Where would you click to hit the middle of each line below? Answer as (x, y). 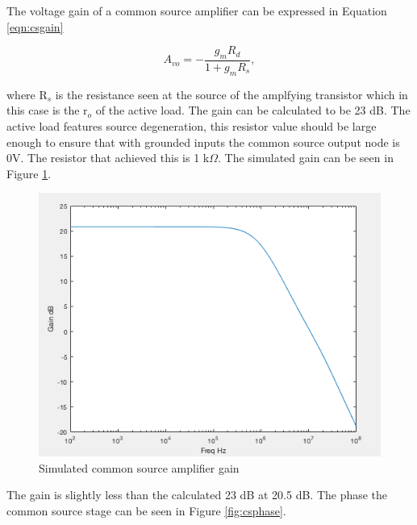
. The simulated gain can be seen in (306, 158)
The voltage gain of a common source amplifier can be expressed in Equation (197, 10)
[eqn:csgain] (35, 26)
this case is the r (47, 110)
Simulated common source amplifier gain (139, 467)
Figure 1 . (29, 173)
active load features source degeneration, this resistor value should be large (192, 126)
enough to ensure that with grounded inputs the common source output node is (203, 142)
